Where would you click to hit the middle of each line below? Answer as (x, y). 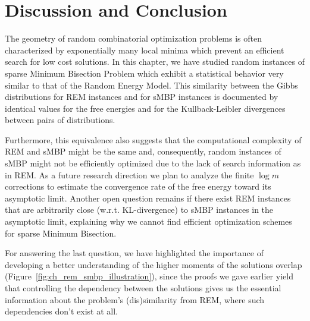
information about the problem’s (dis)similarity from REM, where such (135, 299)
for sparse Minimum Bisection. (61, 233)
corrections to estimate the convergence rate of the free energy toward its (138, 186)
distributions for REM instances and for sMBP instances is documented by (142, 97)
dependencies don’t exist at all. (61, 311)
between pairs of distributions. (60, 120)
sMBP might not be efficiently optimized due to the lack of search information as (153, 163)
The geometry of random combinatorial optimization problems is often (133, 38)
